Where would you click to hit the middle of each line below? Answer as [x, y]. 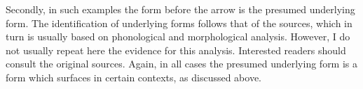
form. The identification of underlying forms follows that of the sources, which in [179, 23]
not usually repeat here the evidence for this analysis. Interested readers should [176, 50]
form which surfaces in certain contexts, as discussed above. [134, 77]
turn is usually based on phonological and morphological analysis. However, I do [178, 37]
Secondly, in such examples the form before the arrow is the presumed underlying [180, 9]
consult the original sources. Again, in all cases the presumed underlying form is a [182, 64]
